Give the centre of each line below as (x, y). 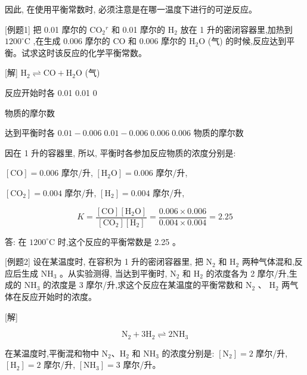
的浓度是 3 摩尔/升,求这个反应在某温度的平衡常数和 (143, 285)
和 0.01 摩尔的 (138, 29)
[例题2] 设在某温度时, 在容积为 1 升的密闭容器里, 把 (104, 261)
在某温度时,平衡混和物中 (52, 353)
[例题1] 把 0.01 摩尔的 (46, 29)
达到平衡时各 (30, 133)
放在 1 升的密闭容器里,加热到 (236, 29)
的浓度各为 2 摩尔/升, (247, 273)
